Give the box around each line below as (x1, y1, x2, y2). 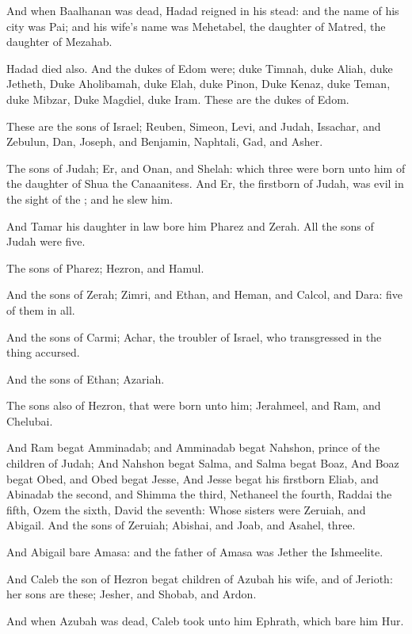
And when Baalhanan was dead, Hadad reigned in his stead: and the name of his (6, 2, 399, 18)
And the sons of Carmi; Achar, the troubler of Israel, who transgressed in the (6, 328, 382, 345)
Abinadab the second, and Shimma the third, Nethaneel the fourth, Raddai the (6, 486, 392, 502)
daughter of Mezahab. (6, 33, 113, 50)
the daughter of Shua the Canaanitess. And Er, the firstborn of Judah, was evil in (6, 175, 404, 192)
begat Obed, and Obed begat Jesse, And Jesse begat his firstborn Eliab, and (6, 470, 379, 487)
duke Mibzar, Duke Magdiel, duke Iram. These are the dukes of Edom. (6, 90, 349, 107)
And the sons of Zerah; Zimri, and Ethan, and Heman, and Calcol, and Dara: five (6, 286, 403, 303)
